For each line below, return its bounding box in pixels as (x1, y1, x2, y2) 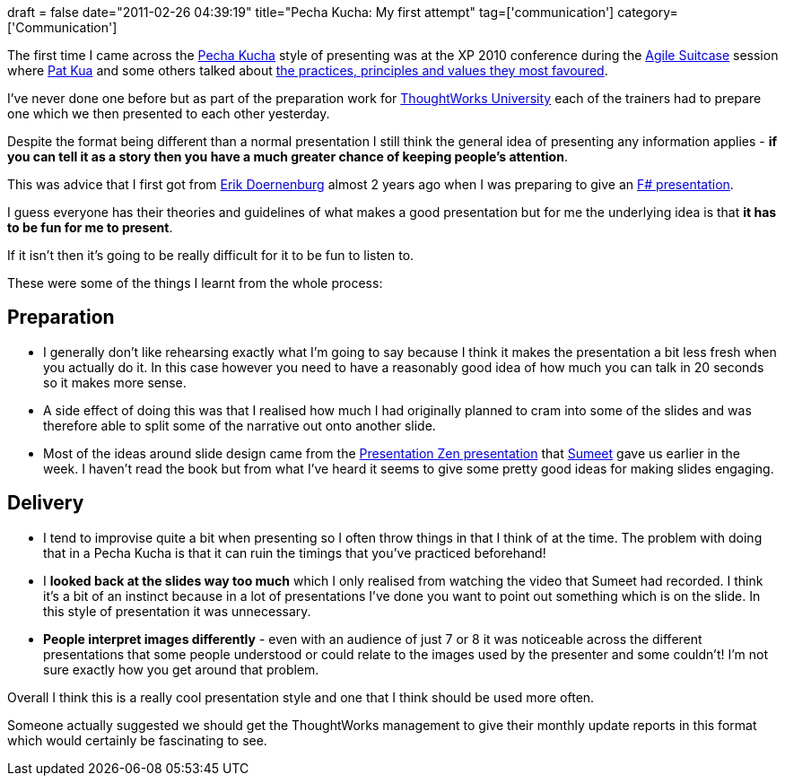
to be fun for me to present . (7, 220, 173, 235)
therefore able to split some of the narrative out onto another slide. (43, 417, 436, 433)
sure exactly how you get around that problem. (43, 661, 319, 677)
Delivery (7, 492, 84, 515)
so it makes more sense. (43, 374, 187, 390)
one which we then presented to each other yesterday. (7, 106, 330, 121)
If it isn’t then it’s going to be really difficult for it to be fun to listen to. (7, 248, 414, 263)
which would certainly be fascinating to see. (7, 732, 267, 748)
